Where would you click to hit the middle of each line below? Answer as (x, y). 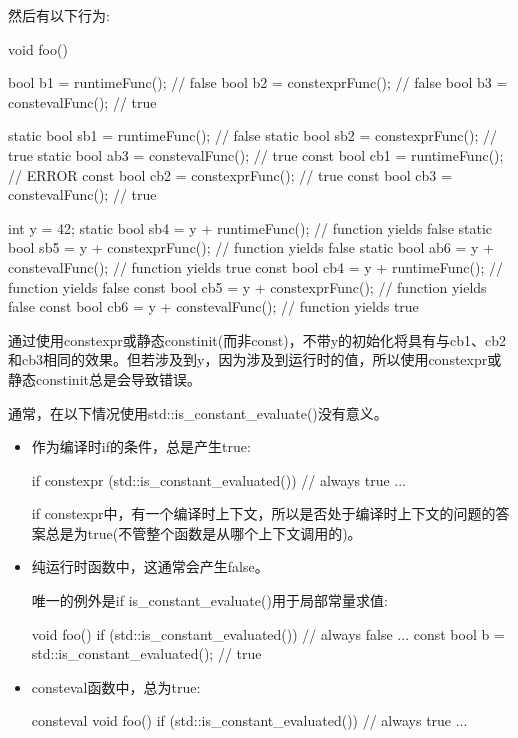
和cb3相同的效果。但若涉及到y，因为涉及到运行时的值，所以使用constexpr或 (255, 359)
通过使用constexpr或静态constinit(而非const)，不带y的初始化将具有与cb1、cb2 (257, 339)
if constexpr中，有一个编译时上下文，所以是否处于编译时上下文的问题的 (263, 513)
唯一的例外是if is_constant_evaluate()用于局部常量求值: (209, 600)
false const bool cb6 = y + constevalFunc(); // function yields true (213, 306)
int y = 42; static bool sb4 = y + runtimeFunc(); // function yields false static (250, 227)
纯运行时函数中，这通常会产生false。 (150, 566)
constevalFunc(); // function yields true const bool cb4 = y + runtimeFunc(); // (256, 266)
